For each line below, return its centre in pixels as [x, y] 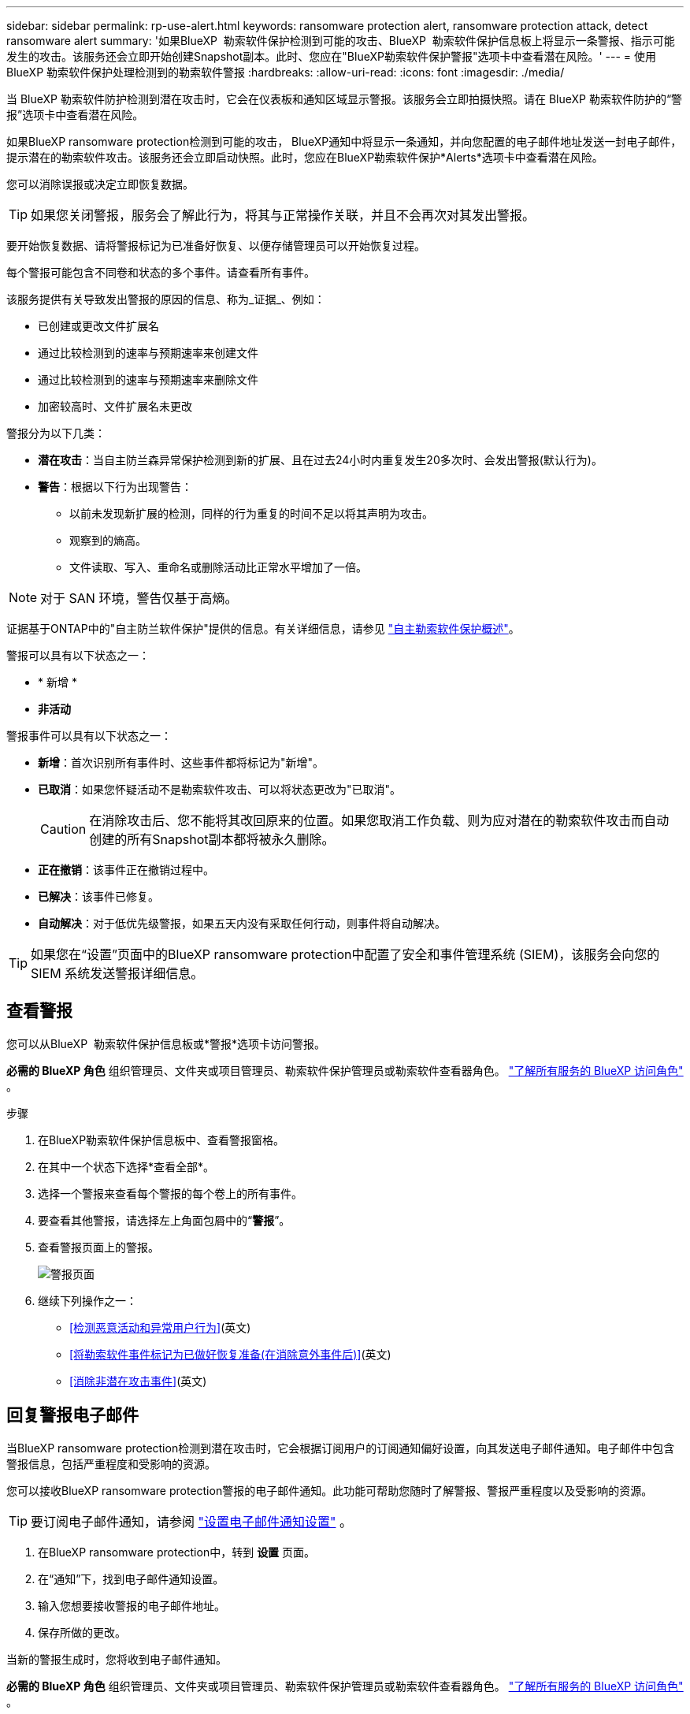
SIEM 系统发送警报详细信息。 [117, 973]
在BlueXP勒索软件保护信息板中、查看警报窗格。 [161, 1140]
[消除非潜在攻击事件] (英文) [138, 1381]
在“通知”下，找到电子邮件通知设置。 [131, 1578]
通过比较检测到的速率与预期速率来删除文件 [148, 379]
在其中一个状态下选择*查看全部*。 [126, 1166]
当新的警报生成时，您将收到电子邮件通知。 [117, 1659]
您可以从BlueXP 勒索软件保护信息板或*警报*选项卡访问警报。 [166, 1043]
